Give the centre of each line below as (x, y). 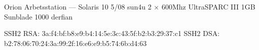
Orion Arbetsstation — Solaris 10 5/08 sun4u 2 (78, 6)
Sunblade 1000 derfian (39, 16)
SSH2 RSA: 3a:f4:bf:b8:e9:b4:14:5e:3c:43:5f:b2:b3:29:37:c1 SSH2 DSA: (112, 33)
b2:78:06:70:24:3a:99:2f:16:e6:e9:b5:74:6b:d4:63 (76, 43)
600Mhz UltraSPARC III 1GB (208, 6)
